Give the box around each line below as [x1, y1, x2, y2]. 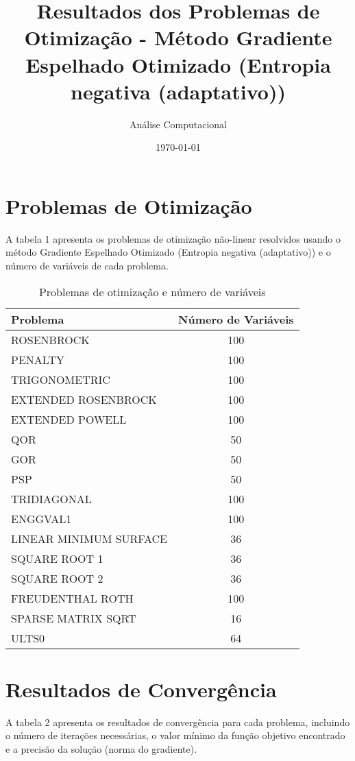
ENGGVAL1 [11, 510, 72, 527]
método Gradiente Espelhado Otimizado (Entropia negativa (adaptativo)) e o [5, 245, 331, 259]
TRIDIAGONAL [11, 490, 92, 507]
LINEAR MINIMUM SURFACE [11, 530, 168, 546]
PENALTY [11, 351, 65, 367]
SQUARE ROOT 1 [11, 550, 103, 566]
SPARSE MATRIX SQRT [11, 609, 136, 626]
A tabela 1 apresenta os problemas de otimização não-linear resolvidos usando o [5, 231, 341, 245]
